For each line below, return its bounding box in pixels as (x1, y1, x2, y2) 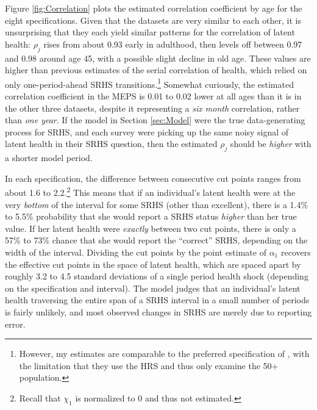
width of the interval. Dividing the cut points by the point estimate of (5, 246, 266, 258)
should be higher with (230, 137, 312, 150)
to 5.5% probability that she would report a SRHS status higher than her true (5, 210, 297, 223)
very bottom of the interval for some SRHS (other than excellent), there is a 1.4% (5, 198, 308, 210)
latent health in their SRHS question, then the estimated (5, 137, 218, 150)
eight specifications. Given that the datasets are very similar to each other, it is (5, 13, 302, 26)
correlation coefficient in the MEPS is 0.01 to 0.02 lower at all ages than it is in (5, 90, 302, 103)
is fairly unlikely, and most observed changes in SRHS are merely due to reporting (5, 305, 312, 318)
